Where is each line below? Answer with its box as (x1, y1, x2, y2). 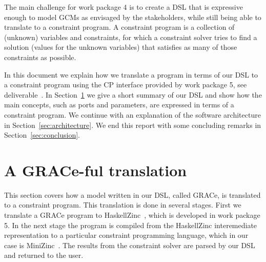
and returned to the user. (4, 250, 84, 260)
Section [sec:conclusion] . (4, 129, 80, 140)
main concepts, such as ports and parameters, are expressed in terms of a (4, 99, 234, 110)
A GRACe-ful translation (4, 159, 187, 180)
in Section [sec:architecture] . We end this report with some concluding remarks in (4, 119, 261, 130)
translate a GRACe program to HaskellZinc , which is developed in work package (4, 210, 260, 220)
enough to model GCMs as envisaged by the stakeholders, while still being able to (4, 11, 261, 22)
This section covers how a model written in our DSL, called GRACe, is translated (4, 189, 261, 200)
